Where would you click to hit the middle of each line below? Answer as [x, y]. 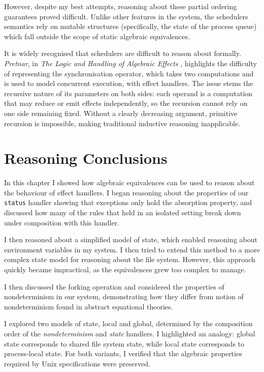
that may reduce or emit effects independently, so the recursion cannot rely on [126, 103]
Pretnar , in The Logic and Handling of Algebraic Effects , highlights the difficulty [130, 63]
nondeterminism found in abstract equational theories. [89, 306]
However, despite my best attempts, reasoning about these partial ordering [121, 6]
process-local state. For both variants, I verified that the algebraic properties [123, 353]
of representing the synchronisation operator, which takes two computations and [129, 73]
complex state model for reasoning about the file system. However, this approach [130, 259]
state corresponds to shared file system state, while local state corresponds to [124, 343]
